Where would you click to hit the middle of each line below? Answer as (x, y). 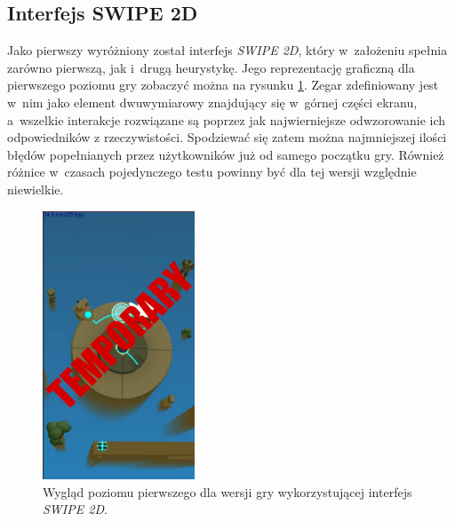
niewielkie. (36, 189)
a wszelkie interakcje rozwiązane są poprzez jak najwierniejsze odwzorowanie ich (227, 119)
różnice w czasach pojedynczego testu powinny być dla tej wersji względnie (212, 172)
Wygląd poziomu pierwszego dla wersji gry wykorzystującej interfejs (227, 491)
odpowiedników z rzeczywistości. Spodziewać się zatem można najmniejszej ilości (227, 137)
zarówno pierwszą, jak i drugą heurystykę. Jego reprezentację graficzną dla (211, 67)
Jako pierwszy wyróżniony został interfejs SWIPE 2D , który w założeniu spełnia (227, 50)
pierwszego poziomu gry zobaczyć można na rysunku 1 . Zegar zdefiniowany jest (223, 85)
